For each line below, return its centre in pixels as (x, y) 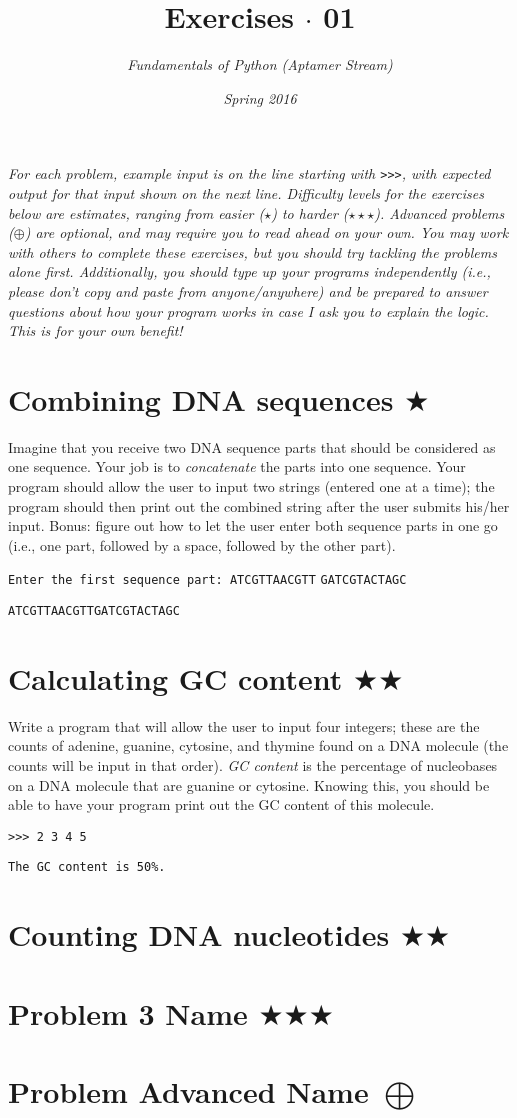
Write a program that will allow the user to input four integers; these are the (244, 725)
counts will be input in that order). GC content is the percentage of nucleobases (253, 765)
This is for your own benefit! (95, 330)
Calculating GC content (175, 677)
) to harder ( (310, 212)
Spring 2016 (260, 97)
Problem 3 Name (128, 1012)
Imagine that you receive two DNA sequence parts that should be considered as (252, 446)
